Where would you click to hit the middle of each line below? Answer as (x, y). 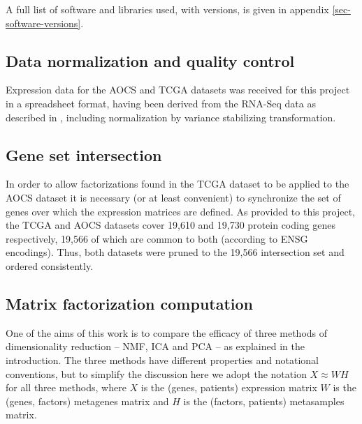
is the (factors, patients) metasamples (264, 401)
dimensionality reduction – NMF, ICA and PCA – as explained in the (155, 346)
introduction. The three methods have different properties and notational (162, 359)
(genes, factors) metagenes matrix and (87, 401)
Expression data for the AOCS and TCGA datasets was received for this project (178, 90)
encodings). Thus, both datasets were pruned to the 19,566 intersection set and (175, 252)
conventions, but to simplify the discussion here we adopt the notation (156, 373)
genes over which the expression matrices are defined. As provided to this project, (180, 211)
